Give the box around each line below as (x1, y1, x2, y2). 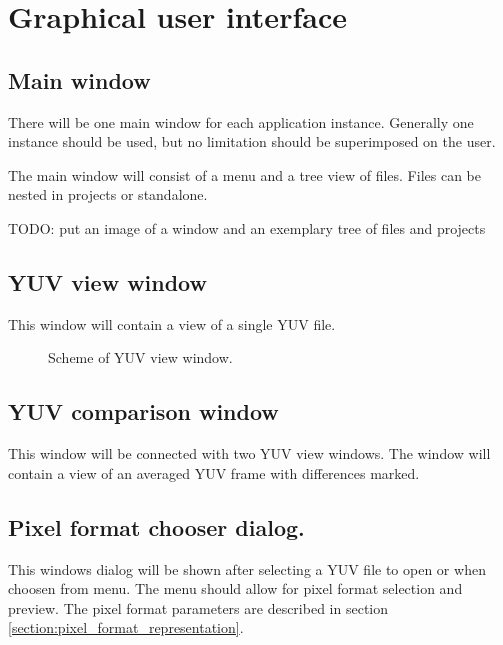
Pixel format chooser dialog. (8, 511, 305, 542)
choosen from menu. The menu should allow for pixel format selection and (8, 578, 463, 599)
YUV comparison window (8, 396, 279, 427)
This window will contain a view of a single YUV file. (8, 313, 336, 334)
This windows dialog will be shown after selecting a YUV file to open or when (8, 558, 486, 579)
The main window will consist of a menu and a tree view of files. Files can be (8, 164, 481, 185)
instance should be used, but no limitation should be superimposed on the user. (8, 131, 496, 152)
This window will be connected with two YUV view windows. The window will (8, 443, 491, 464)
